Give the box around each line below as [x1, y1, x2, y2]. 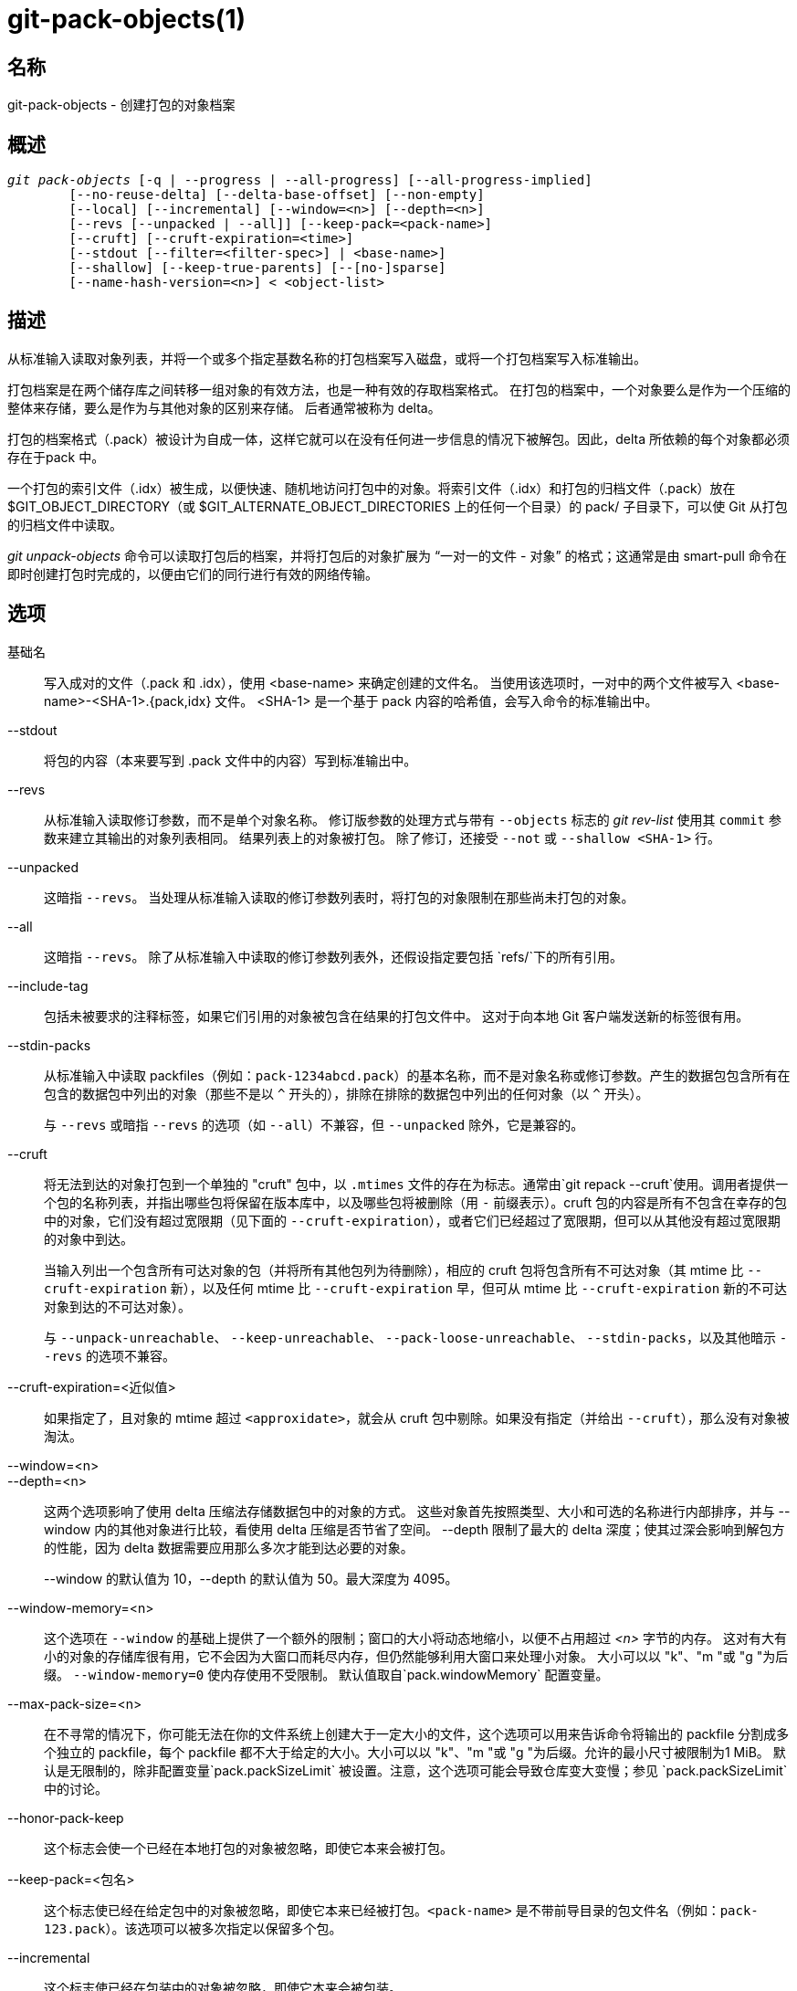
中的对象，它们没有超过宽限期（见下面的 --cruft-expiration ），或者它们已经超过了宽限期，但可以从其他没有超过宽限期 [44, 1212, 781, 1228]
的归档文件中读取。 [7, 516, 122, 532]
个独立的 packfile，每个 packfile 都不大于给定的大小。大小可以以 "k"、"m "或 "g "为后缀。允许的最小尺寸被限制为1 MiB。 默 [44, 1743, 786, 1760]
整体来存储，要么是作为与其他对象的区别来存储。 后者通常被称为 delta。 [7, 399, 441, 416]
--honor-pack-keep [7, 1809, 124, 1826]
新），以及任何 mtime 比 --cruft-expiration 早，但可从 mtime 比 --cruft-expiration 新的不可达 [170, 1280, 788, 1296]
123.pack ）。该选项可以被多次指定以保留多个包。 [44, 1920, 342, 1936]
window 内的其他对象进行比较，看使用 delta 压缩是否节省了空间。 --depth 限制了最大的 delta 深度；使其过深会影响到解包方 [44, 1521, 785, 1537]
